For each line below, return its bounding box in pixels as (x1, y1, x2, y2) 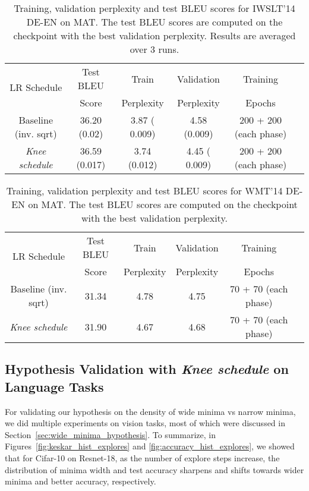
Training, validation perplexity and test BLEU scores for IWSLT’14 (14, 1, 295, 15)
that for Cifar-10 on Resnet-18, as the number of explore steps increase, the (5, 451, 280, 464)
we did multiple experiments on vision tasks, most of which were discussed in (5, 417, 285, 429)
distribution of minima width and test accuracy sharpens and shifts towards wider (5, 463, 304, 476)
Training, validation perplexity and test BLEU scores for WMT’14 (6, 184, 283, 197)
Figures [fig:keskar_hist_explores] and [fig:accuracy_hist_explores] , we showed (5, 440, 295, 452)
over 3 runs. (130, 42, 179, 56)
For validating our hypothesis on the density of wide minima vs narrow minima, (5, 405, 296, 417)
